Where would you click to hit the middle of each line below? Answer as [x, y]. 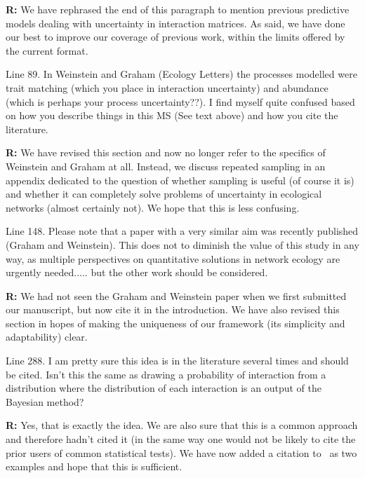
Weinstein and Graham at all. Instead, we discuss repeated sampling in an [166, 166]
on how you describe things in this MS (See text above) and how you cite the [172, 115]
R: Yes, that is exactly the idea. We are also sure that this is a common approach [182, 425]
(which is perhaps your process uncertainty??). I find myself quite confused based [180, 101]
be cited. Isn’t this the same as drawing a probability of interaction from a [166, 374]
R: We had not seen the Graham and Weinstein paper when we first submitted [176, 295]
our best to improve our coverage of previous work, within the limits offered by [175, 37]
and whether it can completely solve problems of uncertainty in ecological [164, 194]
